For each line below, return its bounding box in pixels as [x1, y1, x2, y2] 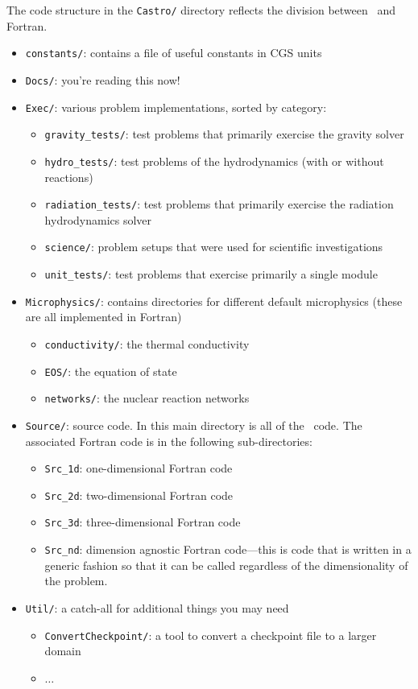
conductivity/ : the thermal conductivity [44, 335, 250, 352]
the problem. [44, 572, 108, 589]
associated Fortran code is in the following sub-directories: [25, 432, 312, 449]
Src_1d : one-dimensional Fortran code [44, 460, 233, 477]
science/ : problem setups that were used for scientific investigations [44, 238, 383, 255]
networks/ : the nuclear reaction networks [44, 390, 250, 406]
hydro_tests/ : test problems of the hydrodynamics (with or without [44, 152, 384, 169]
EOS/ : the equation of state [44, 362, 177, 379]
